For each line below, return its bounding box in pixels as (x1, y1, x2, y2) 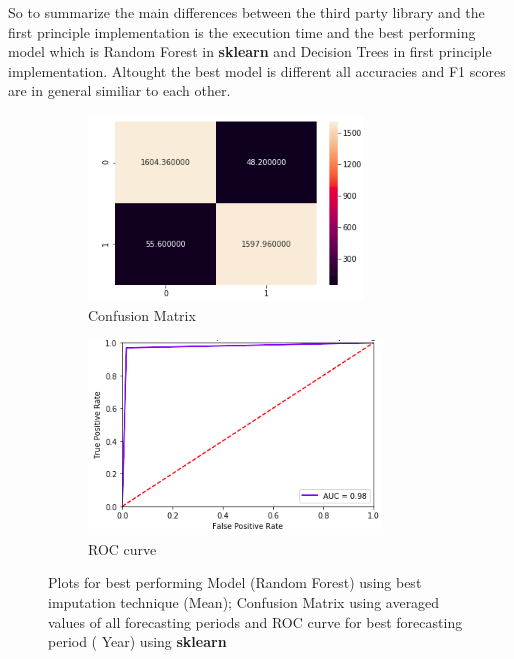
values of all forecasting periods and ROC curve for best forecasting (48, 611, 463, 632)
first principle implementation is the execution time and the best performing (8, 21, 476, 42)
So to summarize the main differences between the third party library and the (8, 2, 485, 22)
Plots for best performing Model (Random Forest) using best (48, 572, 422, 593)
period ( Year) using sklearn (48, 631, 227, 652)
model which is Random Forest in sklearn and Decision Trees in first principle (8, 41, 492, 62)
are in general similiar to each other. (8, 80, 231, 101)
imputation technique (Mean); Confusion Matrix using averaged (48, 591, 440, 612)
